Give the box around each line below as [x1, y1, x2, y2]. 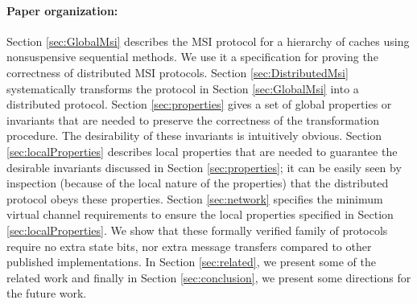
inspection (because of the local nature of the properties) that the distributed [6, 175, 389, 191]
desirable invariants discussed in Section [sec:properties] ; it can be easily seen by [6, 158, 402, 175]
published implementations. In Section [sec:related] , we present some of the [6, 253, 376, 270]
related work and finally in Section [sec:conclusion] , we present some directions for [6, 269, 411, 286]
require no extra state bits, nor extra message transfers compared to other [6, 237, 372, 254]
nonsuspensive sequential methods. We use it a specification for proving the [6, 48, 378, 65]
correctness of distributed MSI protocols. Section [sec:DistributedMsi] [6, 64, 349, 80]
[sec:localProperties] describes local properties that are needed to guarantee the [6, 142, 398, 159]
